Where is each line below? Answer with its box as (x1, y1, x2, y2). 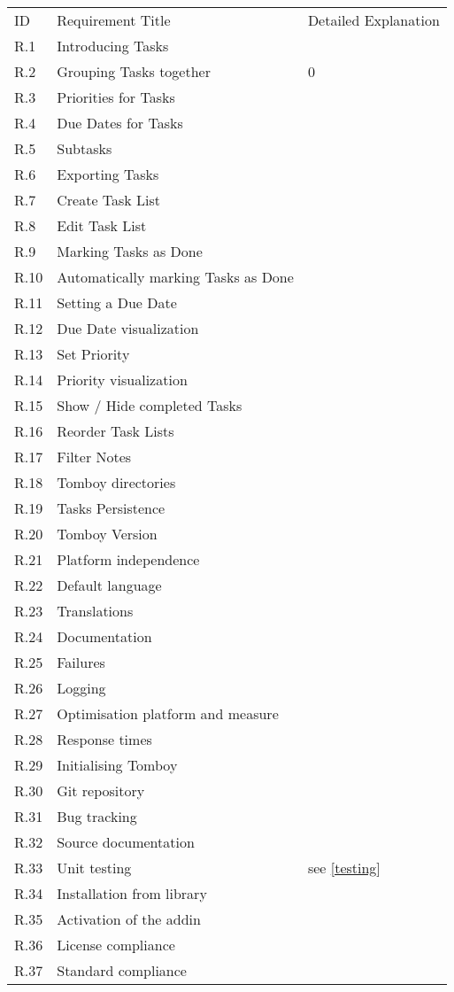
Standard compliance (57, 960, 187, 980)
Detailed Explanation (307, 10, 440, 30)
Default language (57, 575, 162, 595)
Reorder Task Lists (57, 421, 174, 441)
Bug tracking (57, 806, 137, 826)
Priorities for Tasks (57, 87, 175, 107)
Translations (57, 601, 134, 621)
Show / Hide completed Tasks (57, 395, 242, 415)
